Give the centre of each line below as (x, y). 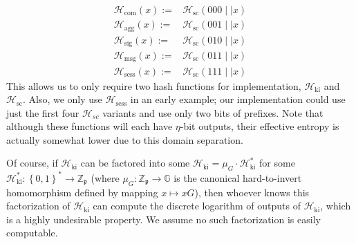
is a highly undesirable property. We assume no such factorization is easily (163, 219)
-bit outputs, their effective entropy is (260, 126)
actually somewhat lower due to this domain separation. (125, 139)
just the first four (43, 112)
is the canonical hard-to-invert (238, 177)
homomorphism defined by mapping (82, 192)
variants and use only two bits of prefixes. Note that (213, 112)
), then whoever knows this (252, 192)
